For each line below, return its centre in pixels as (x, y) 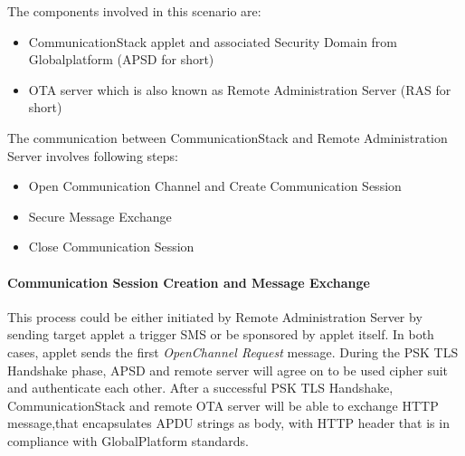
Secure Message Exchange (100, 216)
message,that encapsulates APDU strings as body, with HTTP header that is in (228, 423)
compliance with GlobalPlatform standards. (128, 440)
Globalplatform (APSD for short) (121, 59)
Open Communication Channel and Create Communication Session (215, 186)
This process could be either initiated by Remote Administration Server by (215, 316)
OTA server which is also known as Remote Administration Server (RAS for (240, 89)
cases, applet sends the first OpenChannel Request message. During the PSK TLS (233, 351)
